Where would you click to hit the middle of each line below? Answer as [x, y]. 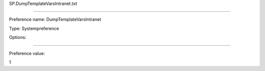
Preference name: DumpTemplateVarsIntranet [55, 19]
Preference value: [27, 53]
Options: [18, 37]
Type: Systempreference [34, 28]
